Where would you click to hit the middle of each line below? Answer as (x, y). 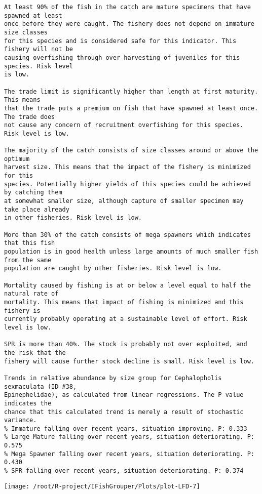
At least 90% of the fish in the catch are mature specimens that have (127, 7)
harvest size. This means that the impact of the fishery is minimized (127, 167)
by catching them (33, 193)
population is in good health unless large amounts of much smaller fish (131, 252)
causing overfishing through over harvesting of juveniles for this (122, 57)
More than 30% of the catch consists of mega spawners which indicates (127, 235)
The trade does (30, 117)
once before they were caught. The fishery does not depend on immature (129, 24)
